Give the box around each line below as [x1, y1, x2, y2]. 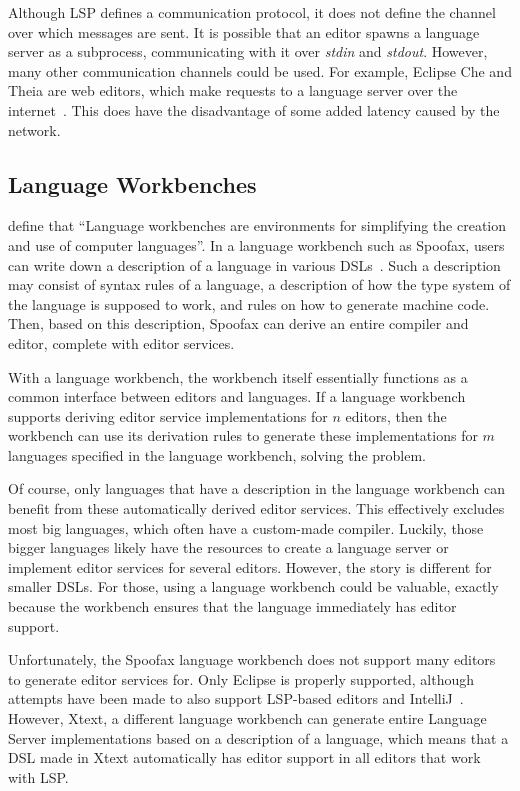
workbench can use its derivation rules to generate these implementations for [8, 425, 478, 446]
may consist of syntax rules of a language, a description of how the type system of [8, 274, 511, 295]
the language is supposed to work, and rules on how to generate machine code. [8, 293, 490, 314]
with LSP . [8, 766, 69, 787]
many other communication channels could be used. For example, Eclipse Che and [8, 60, 512, 81]
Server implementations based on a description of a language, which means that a [8, 727, 509, 748]
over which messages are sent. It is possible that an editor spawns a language [8, 21, 480, 42]
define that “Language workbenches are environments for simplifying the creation [8, 215, 507, 236]
